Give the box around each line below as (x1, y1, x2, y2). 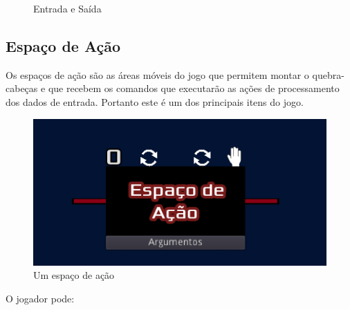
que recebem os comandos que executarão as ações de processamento (48, 81, 340, 95)
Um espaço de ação (33, 268, 115, 282)
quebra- (312, 67, 344, 82)
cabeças (6, 81, 38, 95)
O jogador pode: (6, 291, 75, 305)
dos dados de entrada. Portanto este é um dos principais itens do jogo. (6, 94, 304, 109)
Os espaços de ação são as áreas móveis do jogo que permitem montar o (6, 67, 309, 82)
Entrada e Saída (33, 1, 102, 15)
